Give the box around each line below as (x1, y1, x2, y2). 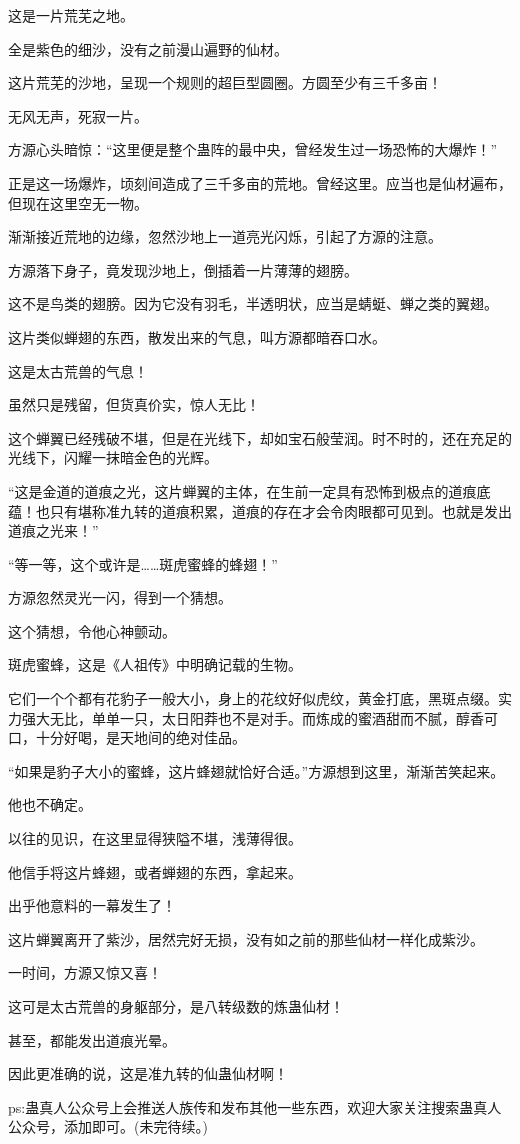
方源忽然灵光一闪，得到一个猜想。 (8, 587, 232, 608)
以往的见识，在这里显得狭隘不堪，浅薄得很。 (8, 828, 302, 849)
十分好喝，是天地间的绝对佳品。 (35, 727, 246, 748)
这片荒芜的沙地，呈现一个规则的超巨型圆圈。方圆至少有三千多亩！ (8, 72, 442, 93)
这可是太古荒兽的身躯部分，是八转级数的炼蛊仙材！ (8, 996, 344, 1016)
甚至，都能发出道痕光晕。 (8, 1029, 176, 1050)
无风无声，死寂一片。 (8, 105, 148, 126)
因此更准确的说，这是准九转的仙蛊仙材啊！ (8, 1063, 288, 1084)
